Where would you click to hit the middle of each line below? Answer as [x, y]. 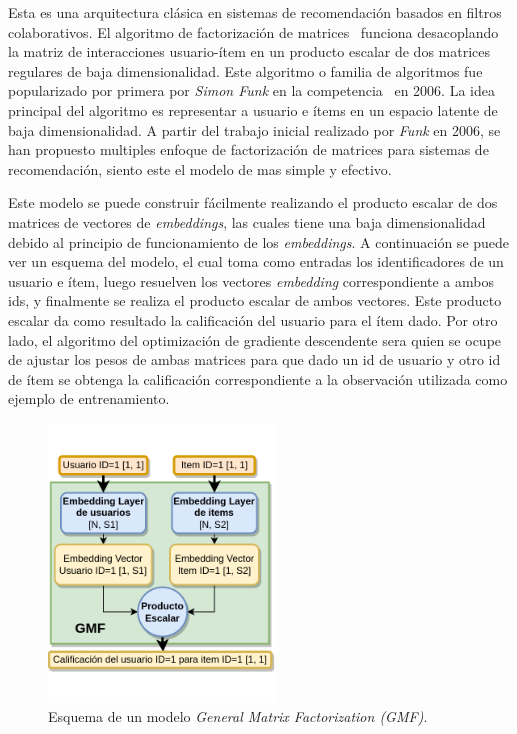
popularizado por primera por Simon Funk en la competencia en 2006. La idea [251, 90]
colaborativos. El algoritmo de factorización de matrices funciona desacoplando [253, 31]
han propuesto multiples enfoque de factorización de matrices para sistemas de [248, 149]
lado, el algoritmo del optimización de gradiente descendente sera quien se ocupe [255, 339]
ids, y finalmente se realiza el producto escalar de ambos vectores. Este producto [255, 300]
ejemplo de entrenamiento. [89, 398]
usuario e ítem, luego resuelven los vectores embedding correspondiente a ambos [251, 280]
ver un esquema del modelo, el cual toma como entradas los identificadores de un [256, 261]
